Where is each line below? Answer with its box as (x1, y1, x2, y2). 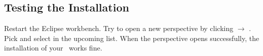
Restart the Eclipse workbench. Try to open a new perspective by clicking (4, 23, 234, 33)
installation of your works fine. (4, 42, 102, 53)
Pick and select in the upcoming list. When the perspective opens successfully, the (4, 32, 259, 43)
